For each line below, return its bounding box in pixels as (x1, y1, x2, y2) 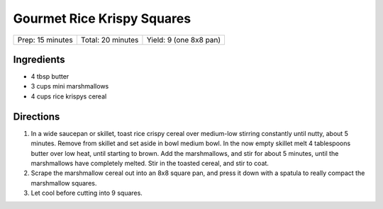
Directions (13, 111, 60, 123)
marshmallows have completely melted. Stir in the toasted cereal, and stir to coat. (30, 159, 270, 167)
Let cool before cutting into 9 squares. (30, 188, 143, 198)
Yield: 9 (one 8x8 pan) (146, 35, 221, 45)
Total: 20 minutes (80, 35, 139, 45)
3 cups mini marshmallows (30, 82, 109, 91)
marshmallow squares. (30, 179, 97, 187)
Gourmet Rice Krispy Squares (13, 11, 191, 26)
